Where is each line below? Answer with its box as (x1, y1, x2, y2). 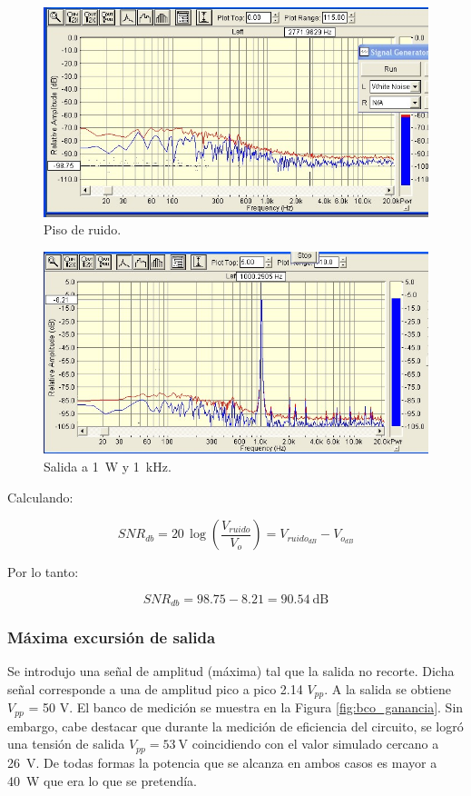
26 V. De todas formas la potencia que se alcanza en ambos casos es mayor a (7, 752, 437, 771)
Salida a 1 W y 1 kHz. (44, 456, 172, 475)
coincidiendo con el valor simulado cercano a (191, 734, 439, 753)
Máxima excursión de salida (7, 626, 216, 649)
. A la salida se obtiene (324, 679, 451, 698)
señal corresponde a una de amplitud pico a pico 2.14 (7, 679, 303, 698)
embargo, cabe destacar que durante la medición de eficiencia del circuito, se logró (7, 716, 464, 735)
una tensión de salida (7, 734, 125, 753)
